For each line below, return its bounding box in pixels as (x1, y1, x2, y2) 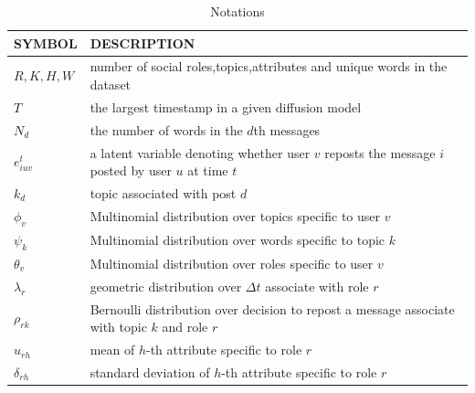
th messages (253, 120, 321, 139)
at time (187, 161, 228, 180)
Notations (210, 2, 265, 20)
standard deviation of (90, 362, 210, 381)
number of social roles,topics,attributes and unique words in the (90, 57, 448, 76)
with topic (90, 317, 147, 336)
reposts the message (324, 143, 436, 162)
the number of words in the (90, 120, 243, 139)
